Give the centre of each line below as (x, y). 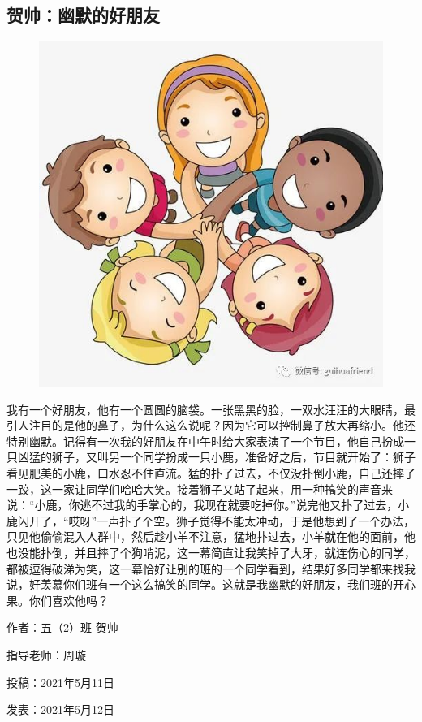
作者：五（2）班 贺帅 (62, 627)
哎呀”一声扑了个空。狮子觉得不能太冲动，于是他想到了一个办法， (242, 520)
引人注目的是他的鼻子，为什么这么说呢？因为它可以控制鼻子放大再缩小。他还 (211, 425)
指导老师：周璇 (46, 654)
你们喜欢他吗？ (69, 600)
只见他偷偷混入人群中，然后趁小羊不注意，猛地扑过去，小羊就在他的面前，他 (211, 536)
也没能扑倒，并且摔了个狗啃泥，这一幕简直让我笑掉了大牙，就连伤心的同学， (211, 552)
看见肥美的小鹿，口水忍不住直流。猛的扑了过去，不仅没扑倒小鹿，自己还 (200, 473)
